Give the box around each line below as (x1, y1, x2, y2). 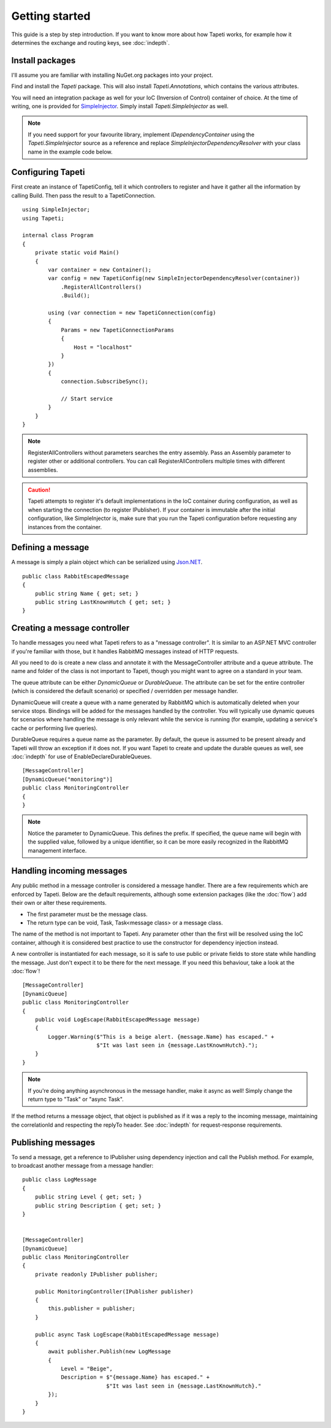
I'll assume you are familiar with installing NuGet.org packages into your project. (11, 71, 213, 79)
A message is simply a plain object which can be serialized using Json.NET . (11, 559, 203, 566)
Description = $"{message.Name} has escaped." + (61, 1374, 210, 1381)
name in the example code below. (28, 148, 113, 155)
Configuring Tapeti (11, 167, 85, 177)
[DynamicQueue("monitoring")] (22, 775, 113, 783)
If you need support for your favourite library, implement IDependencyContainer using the (28, 131, 254, 138)
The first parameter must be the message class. (26, 910, 148, 918)
